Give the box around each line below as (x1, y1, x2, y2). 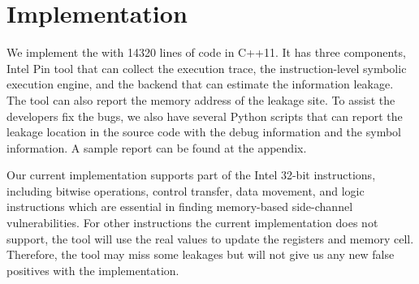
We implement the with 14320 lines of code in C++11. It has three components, (6, 44, 406, 61)
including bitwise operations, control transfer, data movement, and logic (6, 182, 365, 199)
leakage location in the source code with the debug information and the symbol (6, 123, 401, 140)
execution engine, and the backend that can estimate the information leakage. (6, 75, 394, 93)
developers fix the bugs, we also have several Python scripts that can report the (6, 107, 403, 124)
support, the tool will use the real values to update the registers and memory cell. (6, 230, 414, 247)
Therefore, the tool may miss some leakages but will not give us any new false (6, 246, 395, 263)
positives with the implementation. (6, 261, 179, 278)
